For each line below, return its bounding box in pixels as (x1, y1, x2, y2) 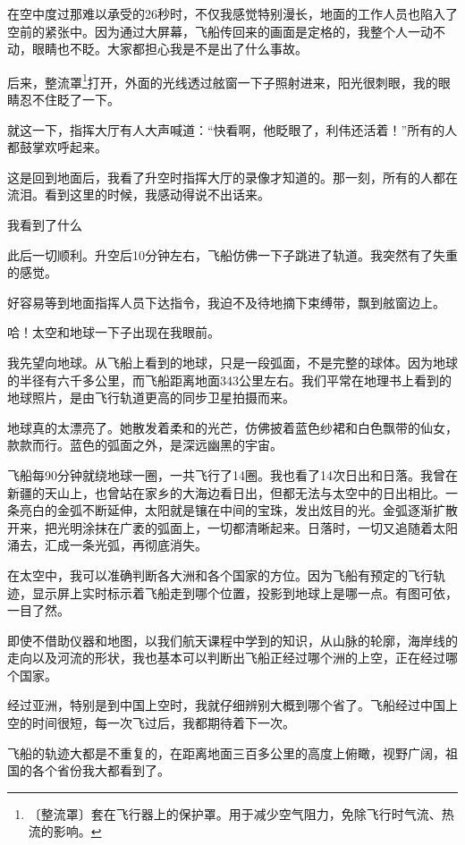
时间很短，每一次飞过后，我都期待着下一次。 (31, 714, 295, 732)
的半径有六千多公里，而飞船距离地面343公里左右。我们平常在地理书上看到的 (7, 370, 452, 389)
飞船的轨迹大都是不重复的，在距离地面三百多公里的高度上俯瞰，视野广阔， (7, 743, 445, 762)
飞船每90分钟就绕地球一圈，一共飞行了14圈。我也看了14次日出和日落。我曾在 (7, 465, 458, 484)
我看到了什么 (7, 215, 82, 233)
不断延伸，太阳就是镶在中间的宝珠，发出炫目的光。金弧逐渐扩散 (81, 501, 458, 520)
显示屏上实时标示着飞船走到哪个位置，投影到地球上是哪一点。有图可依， (31, 583, 458, 602)
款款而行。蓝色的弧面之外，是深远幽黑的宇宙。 (7, 435, 283, 454)
